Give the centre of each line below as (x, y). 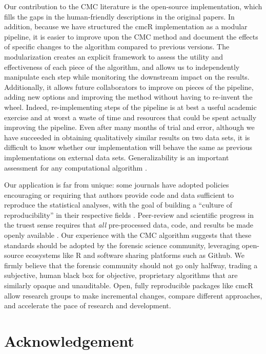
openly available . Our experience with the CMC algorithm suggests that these (128, 235)
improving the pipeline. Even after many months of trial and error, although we (129, 127)
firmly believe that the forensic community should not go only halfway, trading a (131, 265)
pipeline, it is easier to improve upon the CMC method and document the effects (131, 36)
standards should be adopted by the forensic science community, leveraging (122, 245)
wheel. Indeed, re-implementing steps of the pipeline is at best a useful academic (130, 107)
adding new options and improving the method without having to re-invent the (128, 97)
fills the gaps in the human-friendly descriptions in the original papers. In (119, 16)
